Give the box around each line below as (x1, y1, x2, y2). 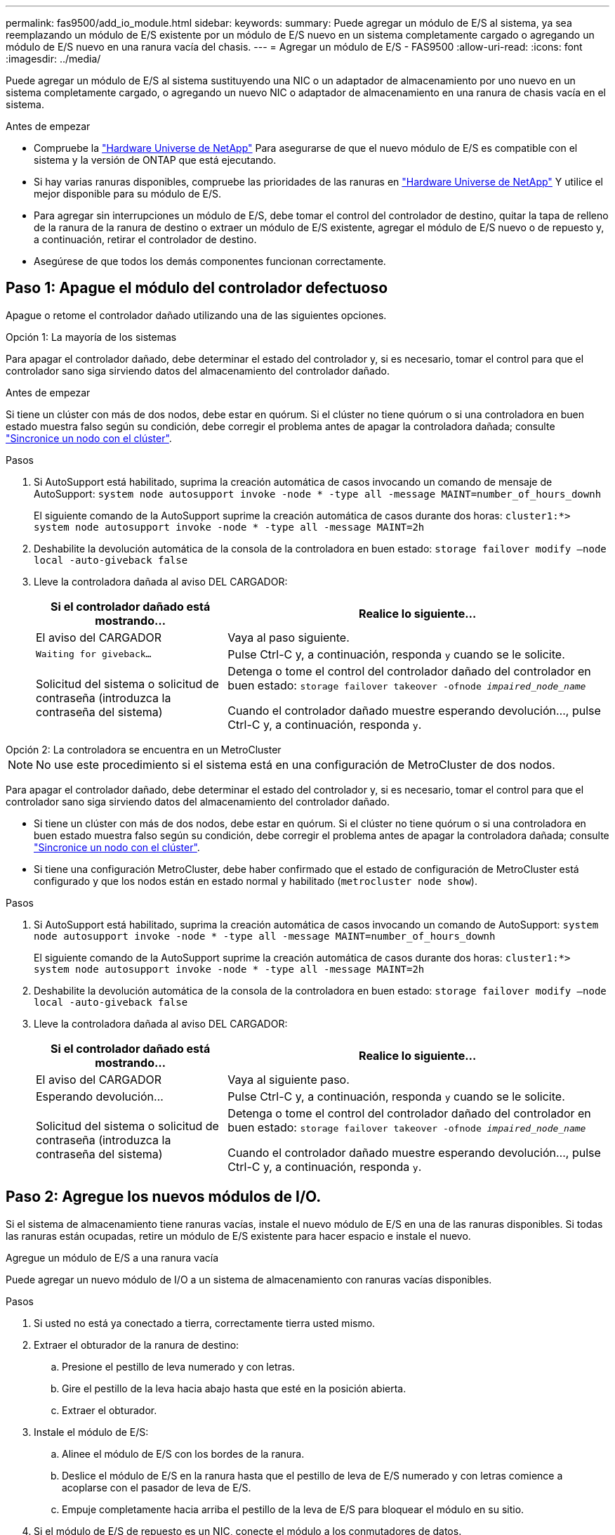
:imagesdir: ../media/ (6, 53, 101, 65)
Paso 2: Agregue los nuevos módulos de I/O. (6, 1188, 322, 1206)
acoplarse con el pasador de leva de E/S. (62, 1481, 251, 1494)
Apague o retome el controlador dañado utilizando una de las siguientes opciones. (6, 309, 387, 321)
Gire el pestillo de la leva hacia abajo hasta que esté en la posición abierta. (62, 1382, 406, 1394)
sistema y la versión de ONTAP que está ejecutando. (34, 154, 277, 166)
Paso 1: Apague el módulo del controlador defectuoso (6, 279, 388, 297)
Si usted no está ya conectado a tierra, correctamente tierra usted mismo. (34, 1316, 376, 1329)
